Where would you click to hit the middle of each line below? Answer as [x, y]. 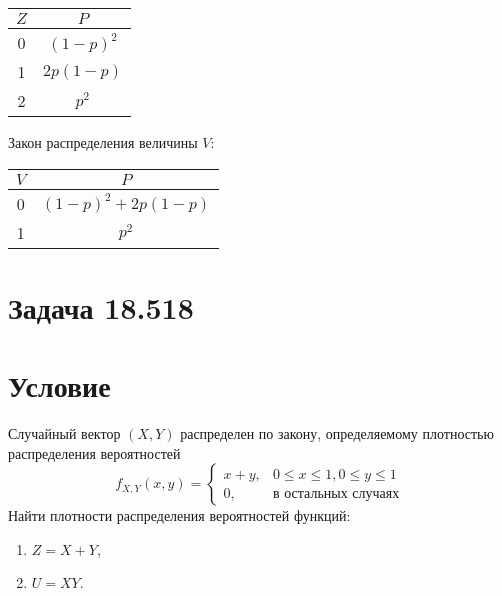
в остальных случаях [336, 493]
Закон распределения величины [103, 142]
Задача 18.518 [101, 306]
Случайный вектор [64, 433]
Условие [59, 385]
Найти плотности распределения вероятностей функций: [179, 515]
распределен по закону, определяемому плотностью [337, 433]
